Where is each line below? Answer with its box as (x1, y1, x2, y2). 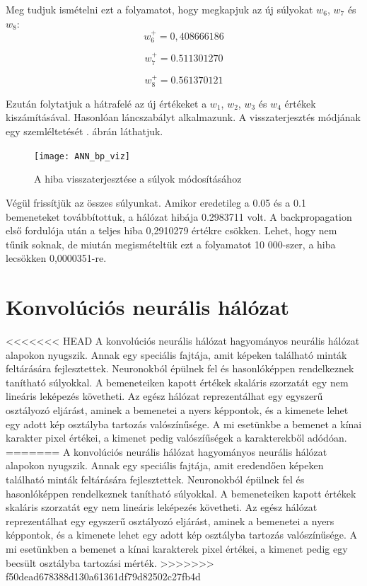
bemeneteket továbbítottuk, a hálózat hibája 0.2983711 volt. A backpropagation (6, 209, 352, 224)
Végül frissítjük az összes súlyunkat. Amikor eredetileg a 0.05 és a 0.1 (6, 195, 306, 209)
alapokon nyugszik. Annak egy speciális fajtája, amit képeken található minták (6, 347, 347, 362)
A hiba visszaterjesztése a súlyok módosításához (34, 171, 242, 186)
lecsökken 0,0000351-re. (6, 251, 107, 265)
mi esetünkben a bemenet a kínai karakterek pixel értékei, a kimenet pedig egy (6, 541, 348, 556)
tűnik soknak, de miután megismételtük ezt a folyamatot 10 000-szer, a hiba (6, 236, 336, 251)
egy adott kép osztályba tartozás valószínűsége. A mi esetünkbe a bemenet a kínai (6, 416, 362, 431)
